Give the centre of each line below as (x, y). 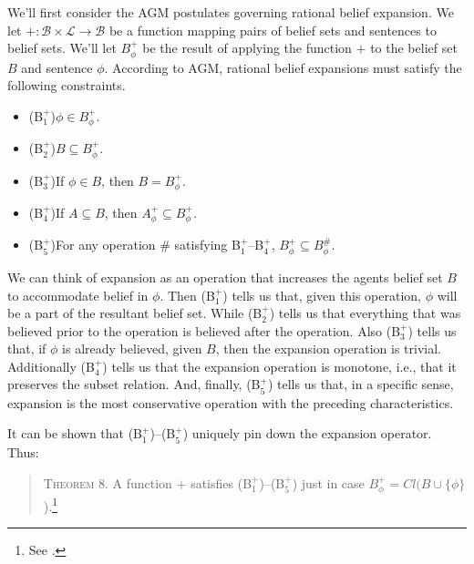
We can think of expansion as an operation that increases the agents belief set (225, 277)
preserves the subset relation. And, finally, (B (134, 384)
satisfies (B (222, 482)
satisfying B (207, 245)
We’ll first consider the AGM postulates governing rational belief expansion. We (231, 12)
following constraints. (67, 85)
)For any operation (103, 245)
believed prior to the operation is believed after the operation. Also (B (204, 330)
